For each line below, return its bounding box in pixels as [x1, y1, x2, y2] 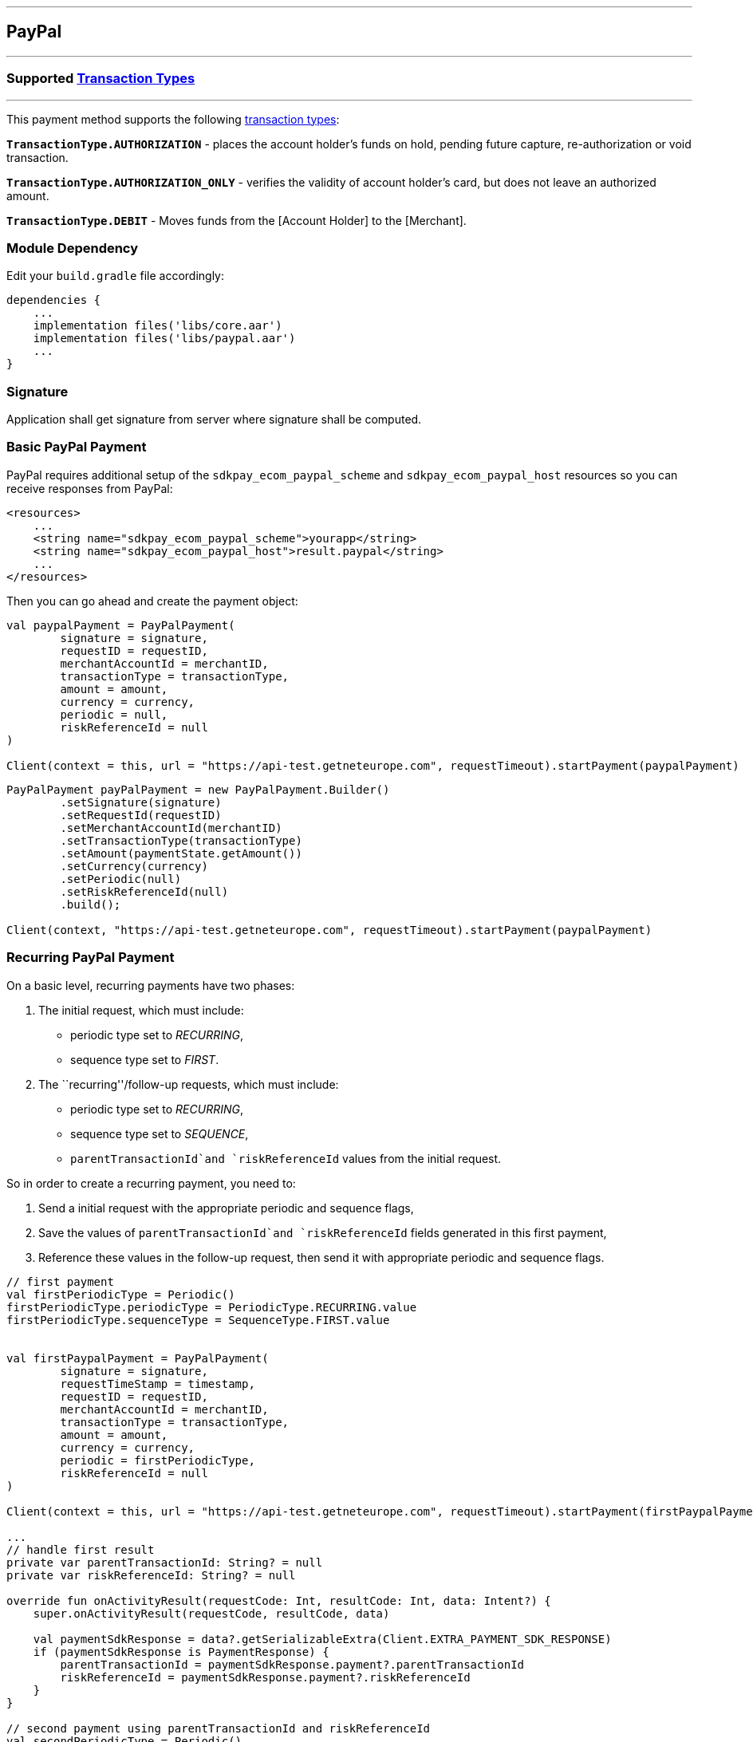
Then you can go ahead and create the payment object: [6, 593, 298, 608]
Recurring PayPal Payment [6, 949, 175, 966]
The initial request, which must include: [38, 1003, 244, 1017]
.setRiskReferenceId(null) [60, 885, 229, 898]
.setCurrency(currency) [60, 859, 208, 873]
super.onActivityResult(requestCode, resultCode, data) [33, 1606, 390, 1620]
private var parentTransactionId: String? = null [6, 1555, 323, 1569]
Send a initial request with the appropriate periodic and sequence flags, [38, 1200, 414, 1215]
